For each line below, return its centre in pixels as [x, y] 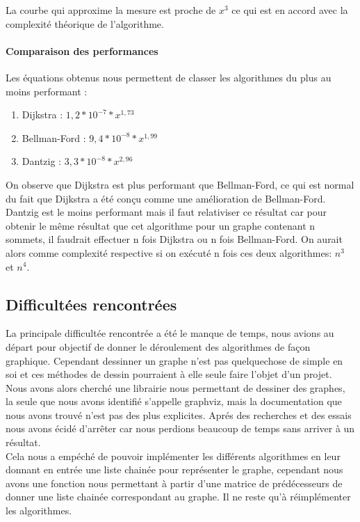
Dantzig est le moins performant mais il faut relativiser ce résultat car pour [166, 212]
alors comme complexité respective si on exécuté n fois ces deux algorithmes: [169, 252]
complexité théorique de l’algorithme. [85, 23]
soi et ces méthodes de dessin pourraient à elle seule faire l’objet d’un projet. [169, 374]
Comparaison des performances [82, 50]
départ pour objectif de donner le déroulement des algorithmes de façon [158, 346]
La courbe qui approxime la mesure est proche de [111, 10]
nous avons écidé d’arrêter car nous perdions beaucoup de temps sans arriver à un [180, 428]
